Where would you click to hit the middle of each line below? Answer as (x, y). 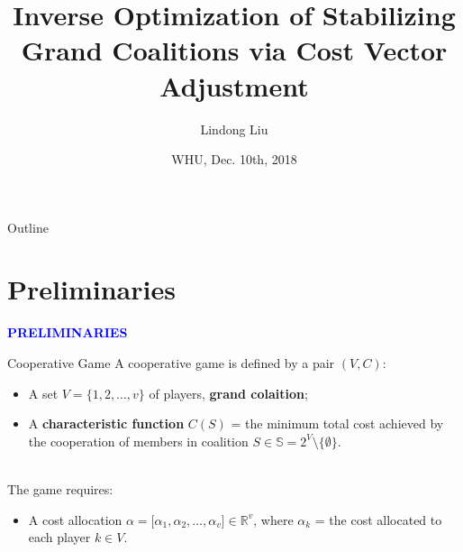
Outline (28, 227)
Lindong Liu (234, 129)
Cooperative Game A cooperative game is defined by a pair (171, 363)
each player (59, 537)
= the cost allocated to (378, 519)
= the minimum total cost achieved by (337, 423)
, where (273, 519)
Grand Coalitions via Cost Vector (234, 50)
